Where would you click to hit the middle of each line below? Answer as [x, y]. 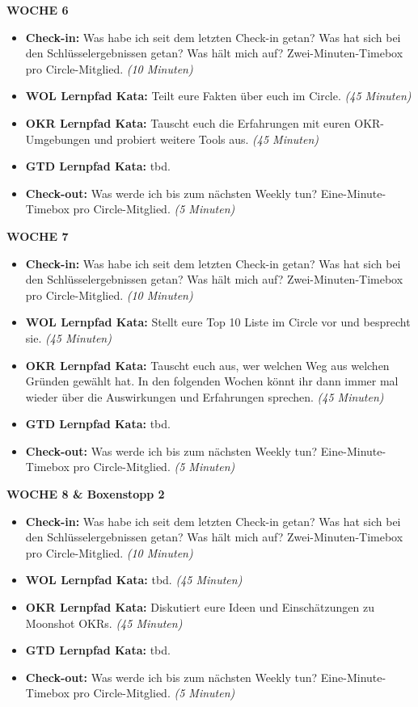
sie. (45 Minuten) [68, 337]
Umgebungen [58, 139]
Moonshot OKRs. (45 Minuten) [104, 623]
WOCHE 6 [38, 10]
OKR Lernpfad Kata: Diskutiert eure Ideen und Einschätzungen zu [200, 607]
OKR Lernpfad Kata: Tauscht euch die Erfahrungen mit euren [188, 122]
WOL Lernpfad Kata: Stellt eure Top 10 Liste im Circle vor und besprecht [218, 322]
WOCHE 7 [38, 236]
